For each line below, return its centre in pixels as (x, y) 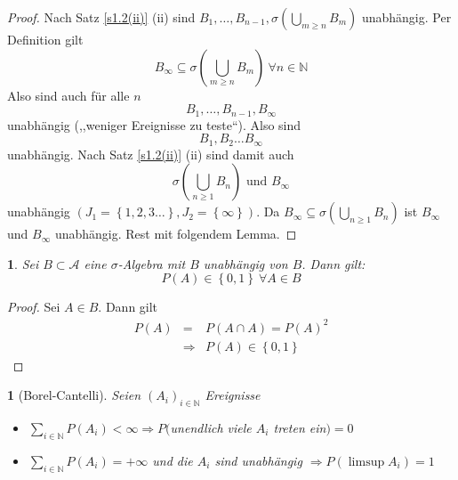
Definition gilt (45, 39)
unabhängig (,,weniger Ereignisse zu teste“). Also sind (154, 124)
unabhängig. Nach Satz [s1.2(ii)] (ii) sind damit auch (151, 154)
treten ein (300, 428)
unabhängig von (245, 263)
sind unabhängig (258, 460)
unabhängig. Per (406, 17)
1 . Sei (23, 263)
